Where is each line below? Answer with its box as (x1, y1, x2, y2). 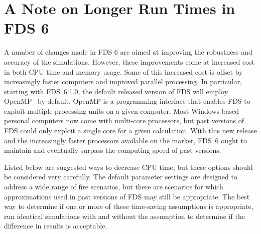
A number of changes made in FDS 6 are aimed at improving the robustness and (4, 47, 252, 57)
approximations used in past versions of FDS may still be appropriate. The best (4, 191, 250, 201)
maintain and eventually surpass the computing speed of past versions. (4, 145, 221, 155)
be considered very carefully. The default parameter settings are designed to (4, 171, 237, 182)
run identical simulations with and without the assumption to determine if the (4, 210, 245, 221)
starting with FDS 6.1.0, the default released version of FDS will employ (4, 86, 228, 96)
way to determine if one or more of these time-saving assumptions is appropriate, (4, 201, 253, 211)
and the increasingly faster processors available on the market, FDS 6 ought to (4, 135, 247, 145)
